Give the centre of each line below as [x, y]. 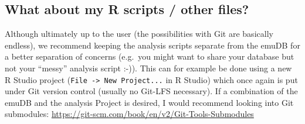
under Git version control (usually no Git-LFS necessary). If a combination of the [151, 91]
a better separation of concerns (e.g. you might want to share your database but [150, 56]
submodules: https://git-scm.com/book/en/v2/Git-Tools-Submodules [129, 114]
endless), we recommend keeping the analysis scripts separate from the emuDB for [152, 45]
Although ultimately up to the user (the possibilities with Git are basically [139, 34]
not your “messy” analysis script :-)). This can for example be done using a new [148, 68]
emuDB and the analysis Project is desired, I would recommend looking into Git [149, 102]
